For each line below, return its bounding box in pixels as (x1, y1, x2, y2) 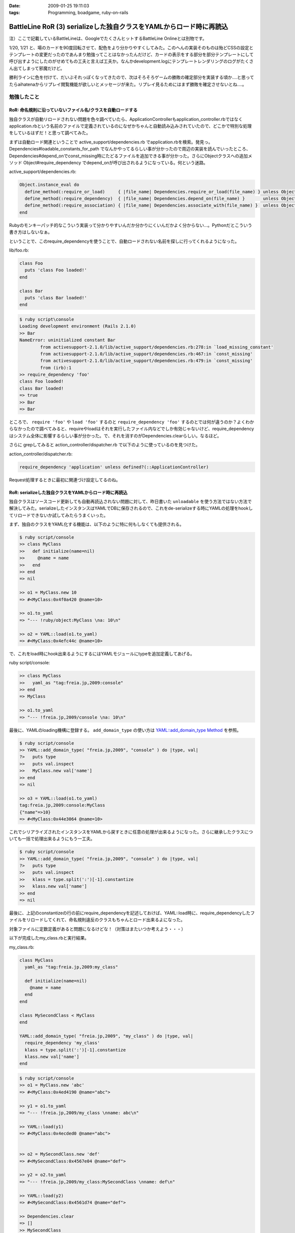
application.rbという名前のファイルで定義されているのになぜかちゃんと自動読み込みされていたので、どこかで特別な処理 (9, 123, 252, 129)
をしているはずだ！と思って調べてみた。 (9, 130, 91, 136)
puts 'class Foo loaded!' (25, 267, 87, 273)
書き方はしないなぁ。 (9, 229, 53, 235)
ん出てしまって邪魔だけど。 (9, 65, 65, 71)
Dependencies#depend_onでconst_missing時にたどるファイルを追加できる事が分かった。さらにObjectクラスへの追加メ (9, 153, 253, 159)
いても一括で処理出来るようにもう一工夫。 (9, 836, 95, 842)
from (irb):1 (40, 365, 72, 370)
